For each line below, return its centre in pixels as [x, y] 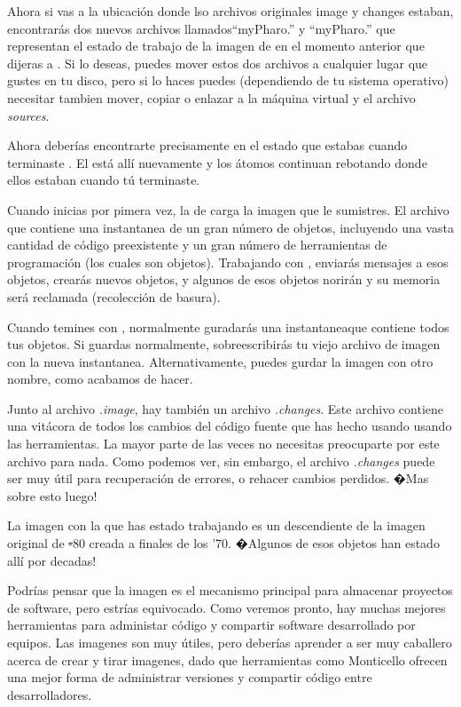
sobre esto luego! [52, 495]
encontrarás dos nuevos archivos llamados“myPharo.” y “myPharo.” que [201, 28]
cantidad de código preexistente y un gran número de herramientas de [197, 245]
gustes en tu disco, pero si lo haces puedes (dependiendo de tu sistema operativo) [228, 80]
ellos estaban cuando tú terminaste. [104, 180]
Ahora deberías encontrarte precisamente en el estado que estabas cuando [207, 145]
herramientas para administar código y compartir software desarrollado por [211, 625]
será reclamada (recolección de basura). [114, 296]
